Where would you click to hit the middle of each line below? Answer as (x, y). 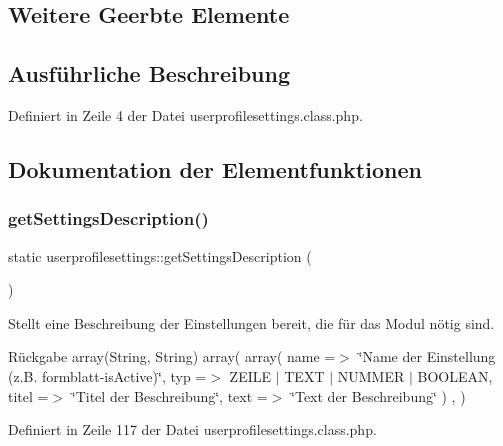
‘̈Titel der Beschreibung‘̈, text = (169, 395)
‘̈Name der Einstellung (427, 356)
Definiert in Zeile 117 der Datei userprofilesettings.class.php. (192, 429)
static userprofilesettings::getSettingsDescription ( (160, 255)
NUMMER (371, 375)
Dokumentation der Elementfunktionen (215, 168)
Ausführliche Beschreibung (149, 73)
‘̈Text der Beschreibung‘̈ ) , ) (378, 395)
